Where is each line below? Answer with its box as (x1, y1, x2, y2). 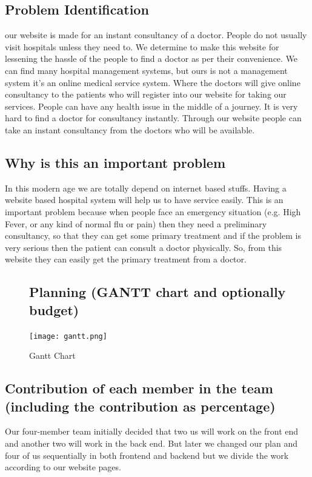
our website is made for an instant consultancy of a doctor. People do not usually (5, 28, 307, 41)
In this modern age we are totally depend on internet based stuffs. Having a (5, 181, 287, 194)
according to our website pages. (5, 461, 121, 473)
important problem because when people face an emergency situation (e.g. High (5, 205, 301, 218)
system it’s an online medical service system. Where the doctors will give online (5, 76, 300, 88)
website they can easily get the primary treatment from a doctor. (5, 253, 247, 265)
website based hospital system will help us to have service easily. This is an (5, 193, 284, 206)
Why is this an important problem (5, 153, 226, 172)
